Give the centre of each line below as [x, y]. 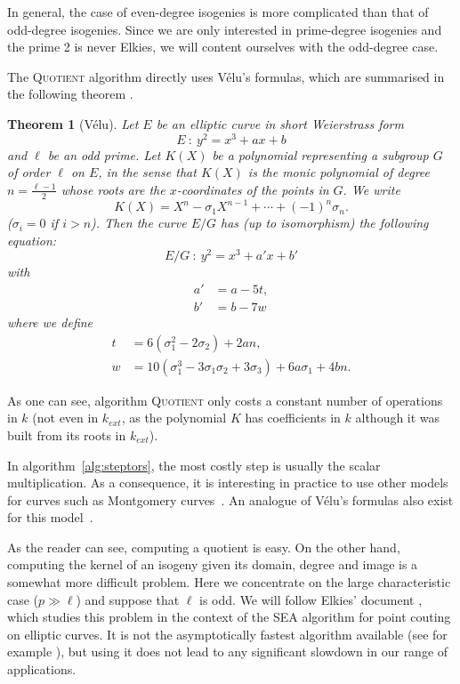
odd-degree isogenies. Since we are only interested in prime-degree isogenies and [225, 29]
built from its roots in [67, 435]
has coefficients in [293, 418]
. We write [371, 189]
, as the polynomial [174, 418]
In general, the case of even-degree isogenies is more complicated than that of [218, 12]
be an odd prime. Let [104, 154]
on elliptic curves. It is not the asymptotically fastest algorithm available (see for [227, 634]
